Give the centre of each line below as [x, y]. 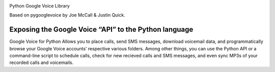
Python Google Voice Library [39, 6]
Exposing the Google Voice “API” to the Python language [101, 29]
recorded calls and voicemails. [42, 62]
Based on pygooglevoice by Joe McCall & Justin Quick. [67, 15]
